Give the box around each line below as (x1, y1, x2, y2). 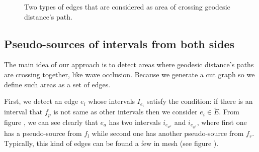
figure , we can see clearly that (4, 116, 98, 127)
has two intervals (109, 116, 161, 127)
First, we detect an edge (4, 96, 78, 106)
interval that (4, 106, 43, 117)
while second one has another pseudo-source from (92, 128, 244, 138)
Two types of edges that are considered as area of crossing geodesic (24, 2, 230, 12)
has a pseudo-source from (4, 128, 82, 138)
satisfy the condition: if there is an (146, 96, 253, 106)
